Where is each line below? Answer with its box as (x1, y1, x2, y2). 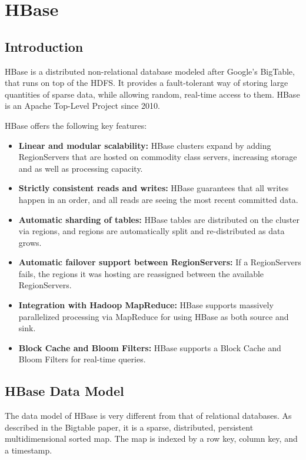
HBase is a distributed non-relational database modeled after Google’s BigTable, (5, 65, 295, 77)
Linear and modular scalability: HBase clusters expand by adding (18, 139, 271, 151)
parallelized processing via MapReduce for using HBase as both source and (18, 310, 289, 322)
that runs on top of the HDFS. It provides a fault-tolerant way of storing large (5, 76, 288, 89)
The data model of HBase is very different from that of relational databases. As (5, 409, 292, 422)
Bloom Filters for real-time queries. (18, 353, 146, 365)
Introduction (5, 37, 84, 55)
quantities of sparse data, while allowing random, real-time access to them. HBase (5, 88, 300, 100)
